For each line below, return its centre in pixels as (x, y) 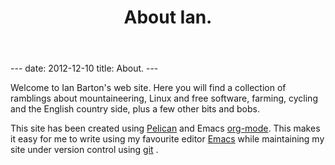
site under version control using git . (84, 150)
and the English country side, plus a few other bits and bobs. (135, 109)
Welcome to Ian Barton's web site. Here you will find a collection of (148, 88)
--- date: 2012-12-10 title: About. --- (84, 68)
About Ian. (168, 17)
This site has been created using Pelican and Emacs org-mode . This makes (165, 128)
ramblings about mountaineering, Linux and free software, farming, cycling (164, 98)
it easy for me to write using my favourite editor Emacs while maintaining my (167, 139)
